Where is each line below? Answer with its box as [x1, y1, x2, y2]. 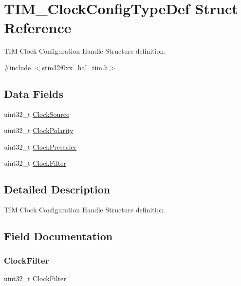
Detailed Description [4, 182, 111, 197]
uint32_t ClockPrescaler [4, 141, 77, 152]
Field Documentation [4, 229, 113, 244]
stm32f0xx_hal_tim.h [42, 62, 108, 72]
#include [4, 62, 31, 72]
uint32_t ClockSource [4, 109, 70, 119]
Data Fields [4, 86, 64, 101]
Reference [4, 18, 72, 38]
